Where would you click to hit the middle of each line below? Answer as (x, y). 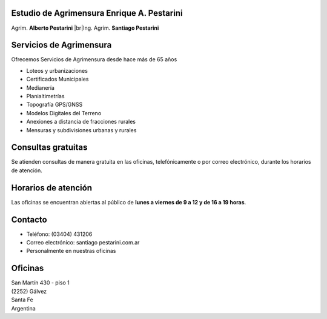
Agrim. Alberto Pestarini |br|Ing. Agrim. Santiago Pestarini (85, 28)
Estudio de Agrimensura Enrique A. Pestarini (97, 13)
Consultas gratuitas (49, 148)
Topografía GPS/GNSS (54, 105)
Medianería (40, 87)
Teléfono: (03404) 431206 (59, 234)
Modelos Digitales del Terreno (64, 113)
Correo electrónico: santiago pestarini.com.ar (83, 243)
